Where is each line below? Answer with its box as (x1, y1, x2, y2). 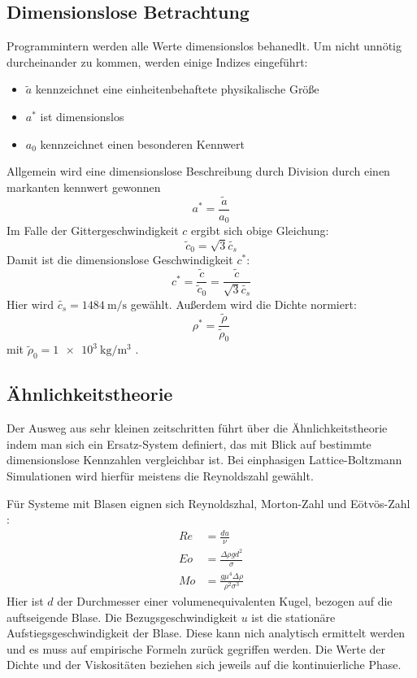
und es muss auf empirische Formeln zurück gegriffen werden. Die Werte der (7, 640, 386, 657)
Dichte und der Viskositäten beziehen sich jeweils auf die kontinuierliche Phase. (7, 656, 402, 673)
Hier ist (7, 593, 44, 609)
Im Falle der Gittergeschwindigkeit (7, 222, 179, 239)
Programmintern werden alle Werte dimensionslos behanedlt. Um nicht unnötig (7, 37, 402, 54)
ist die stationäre (251, 608, 336, 625)
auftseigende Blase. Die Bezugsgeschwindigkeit (7, 608, 237, 625)
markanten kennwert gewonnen (7, 178, 161, 195)
